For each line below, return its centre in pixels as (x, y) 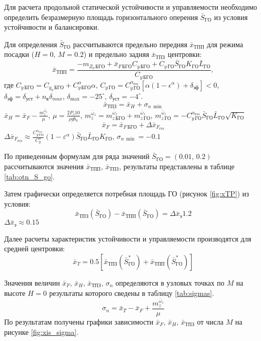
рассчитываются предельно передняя (130, 44)
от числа (210, 321)
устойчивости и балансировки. (52, 27)
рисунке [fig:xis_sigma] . (42, 332)
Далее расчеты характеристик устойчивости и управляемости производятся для (128, 238)
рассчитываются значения (44, 166)
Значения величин (32, 282)
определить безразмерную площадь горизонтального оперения (101, 17)
